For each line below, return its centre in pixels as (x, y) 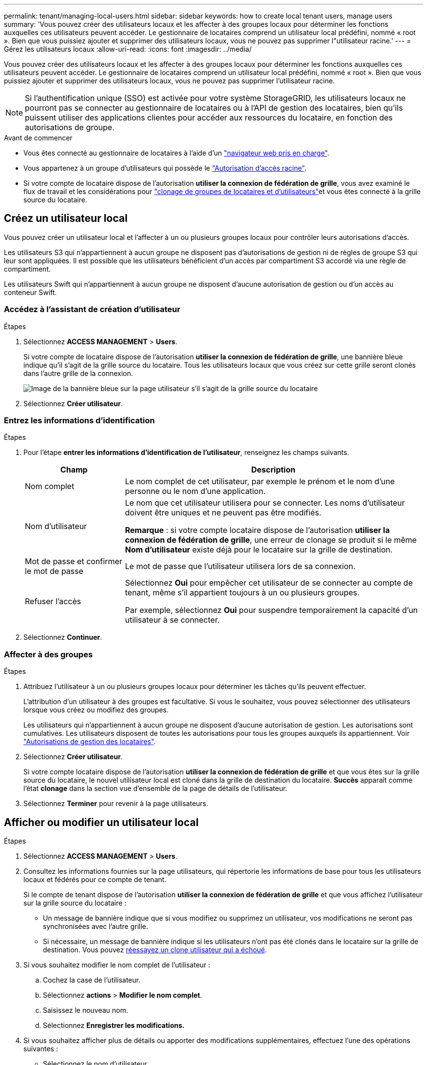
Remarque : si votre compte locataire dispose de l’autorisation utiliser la (257, 530)
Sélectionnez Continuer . (63, 637)
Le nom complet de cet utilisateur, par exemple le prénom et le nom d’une (260, 482)
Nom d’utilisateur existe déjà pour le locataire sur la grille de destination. (259, 550)
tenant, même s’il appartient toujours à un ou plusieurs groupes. (242, 593)
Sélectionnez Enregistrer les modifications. (114, 1025)
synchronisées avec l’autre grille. (96, 926)
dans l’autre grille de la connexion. (78, 373)
